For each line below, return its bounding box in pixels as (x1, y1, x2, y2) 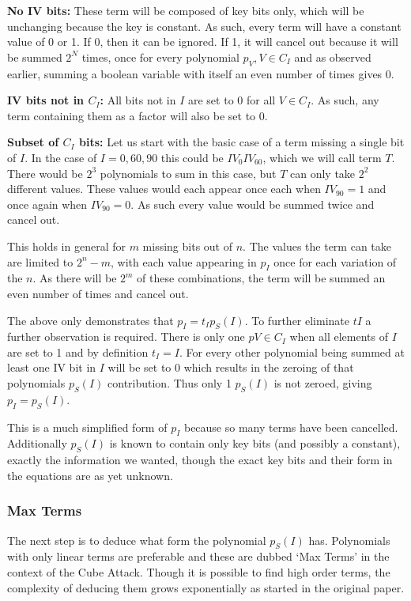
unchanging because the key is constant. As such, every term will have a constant (7, 17, 402, 34)
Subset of (7, 134, 59, 150)
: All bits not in (100, 92, 176, 108)
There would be (7, 164, 83, 181)
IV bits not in (7, 92, 85, 108)
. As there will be (32, 270, 117, 286)
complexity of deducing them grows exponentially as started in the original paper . (7, 579, 405, 595)
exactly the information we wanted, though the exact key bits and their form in (7, 452, 393, 468)
